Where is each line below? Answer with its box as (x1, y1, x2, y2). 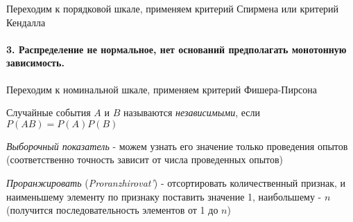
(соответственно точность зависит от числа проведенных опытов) (6, 152, 284, 167)
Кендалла (6, 15, 46, 29)
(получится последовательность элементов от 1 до (6, 203, 218, 217)
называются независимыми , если (123, 105, 260, 120)
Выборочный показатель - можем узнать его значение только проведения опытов (6, 138, 348, 153)
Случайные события (6, 105, 91, 120)
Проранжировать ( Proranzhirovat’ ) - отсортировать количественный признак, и (6, 175, 346, 189)
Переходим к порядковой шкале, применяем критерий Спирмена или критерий (6, 1, 339, 15)
